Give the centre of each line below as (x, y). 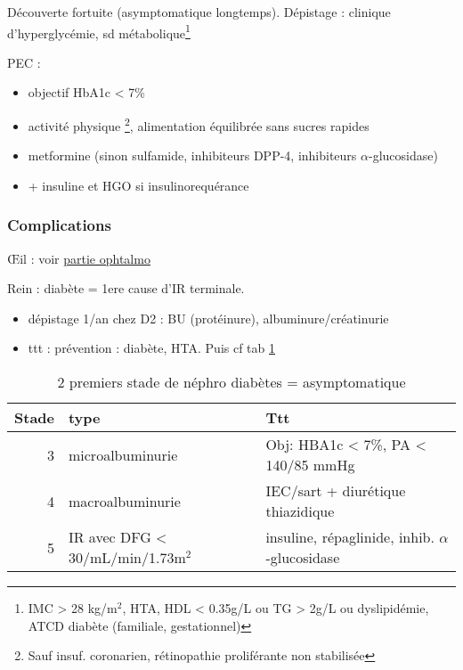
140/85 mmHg (310, 465)
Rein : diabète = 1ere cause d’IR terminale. (126, 288)
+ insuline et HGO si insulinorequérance (138, 185)
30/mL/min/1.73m (127, 558)
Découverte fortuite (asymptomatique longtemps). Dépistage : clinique (199, 12)
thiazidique (300, 511)
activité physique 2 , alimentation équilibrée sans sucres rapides (199, 124)
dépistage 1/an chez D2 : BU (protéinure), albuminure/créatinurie (208, 318)
